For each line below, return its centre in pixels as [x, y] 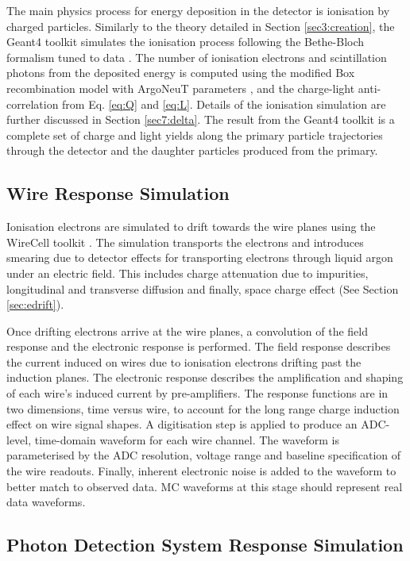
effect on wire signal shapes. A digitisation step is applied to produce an [182, 424]
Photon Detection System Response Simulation [205, 545]
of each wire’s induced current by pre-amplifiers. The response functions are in [197, 393]
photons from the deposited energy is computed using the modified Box [181, 73]
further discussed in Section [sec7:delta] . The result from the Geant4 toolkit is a [201, 119]
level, [19, 439]
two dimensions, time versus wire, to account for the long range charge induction [203, 408]
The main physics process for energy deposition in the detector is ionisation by [198, 10]
